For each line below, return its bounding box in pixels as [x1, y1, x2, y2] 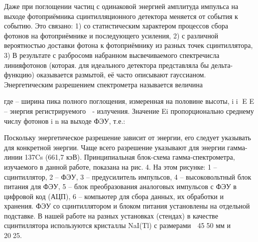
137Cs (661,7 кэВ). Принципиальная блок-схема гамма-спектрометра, [24, 152, 235, 162]
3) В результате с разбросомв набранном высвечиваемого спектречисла [4, 49, 220, 60]
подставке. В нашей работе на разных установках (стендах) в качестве [4, 210, 218, 221]
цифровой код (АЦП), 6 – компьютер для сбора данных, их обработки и [4, 191, 224, 201]
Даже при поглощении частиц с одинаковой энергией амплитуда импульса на [4, 1, 239, 11]
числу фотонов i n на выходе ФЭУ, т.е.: [4, 115, 126, 126]
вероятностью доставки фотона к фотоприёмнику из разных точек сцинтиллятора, [4, 40, 253, 50]
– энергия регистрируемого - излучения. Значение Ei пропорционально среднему [4, 105, 254, 116]
